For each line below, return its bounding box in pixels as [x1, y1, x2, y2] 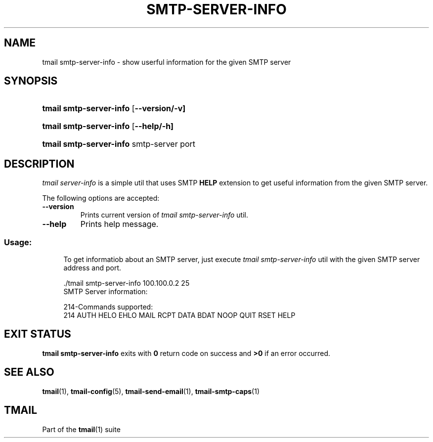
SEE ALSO [4, 366, 54, 379]
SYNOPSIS [4, 75, 58, 88]
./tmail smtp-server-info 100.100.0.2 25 [63, 279, 190, 288]
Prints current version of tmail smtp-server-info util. [80, 211, 248, 220]
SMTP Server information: [63, 287, 148, 296]
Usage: [4, 237, 32, 247]
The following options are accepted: [42, 194, 160, 203]
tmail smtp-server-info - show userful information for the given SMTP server [42, 57, 291, 66]
